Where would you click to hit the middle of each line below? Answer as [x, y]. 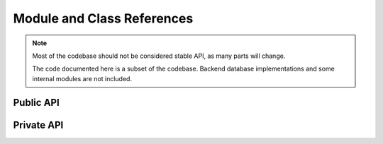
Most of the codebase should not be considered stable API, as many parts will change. [159, 56]
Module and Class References [103, 18]
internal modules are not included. [82, 78]
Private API [38, 125]
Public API [36, 102]
